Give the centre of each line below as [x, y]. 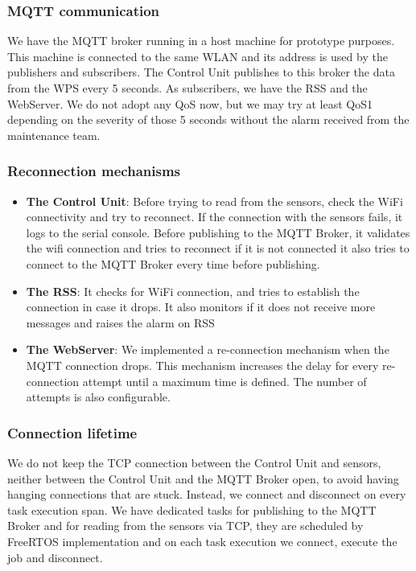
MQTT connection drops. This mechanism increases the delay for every [202, 365]
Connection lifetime [72, 432]
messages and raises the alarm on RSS [120, 322]
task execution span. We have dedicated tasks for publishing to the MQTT [192, 509]
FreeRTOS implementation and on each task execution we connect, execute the [202, 541]
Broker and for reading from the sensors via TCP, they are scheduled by [185, 526]
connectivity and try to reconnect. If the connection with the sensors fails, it [214, 217]
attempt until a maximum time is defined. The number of [224, 381]
